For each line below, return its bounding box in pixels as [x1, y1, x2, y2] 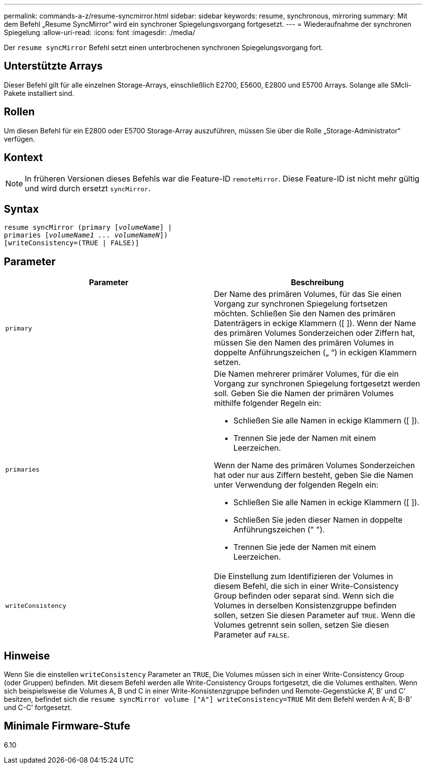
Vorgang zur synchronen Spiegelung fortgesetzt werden [214, 379, 420, 389]
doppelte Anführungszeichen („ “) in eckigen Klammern [214, 347, 417, 358]
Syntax [4, 202, 39, 215]
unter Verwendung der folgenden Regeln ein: [214, 480, 379, 490]
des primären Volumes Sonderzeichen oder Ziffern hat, [214, 328, 415, 338]
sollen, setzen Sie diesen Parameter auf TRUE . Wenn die [214, 610, 415, 621]
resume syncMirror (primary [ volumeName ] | [4, 223, 172, 232]
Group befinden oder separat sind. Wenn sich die [214, 591, 394, 601]
